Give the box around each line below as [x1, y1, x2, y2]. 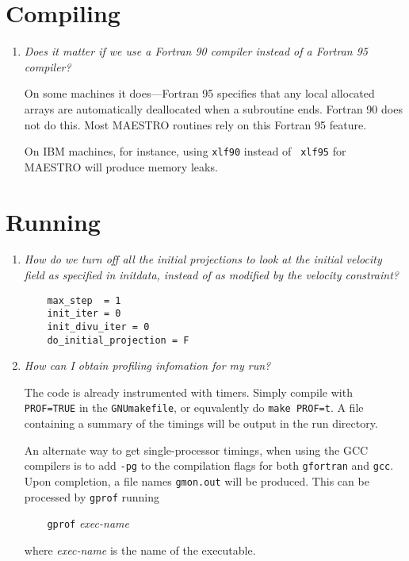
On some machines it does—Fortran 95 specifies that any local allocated [24, 85, 375, 102]
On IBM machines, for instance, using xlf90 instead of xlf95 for [24, 143, 346, 159]
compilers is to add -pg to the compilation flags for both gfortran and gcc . [24, 457, 394, 474]
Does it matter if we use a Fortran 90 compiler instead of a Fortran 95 [24, 43, 368, 60]
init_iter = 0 [47, 308, 121, 320]
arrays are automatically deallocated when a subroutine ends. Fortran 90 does [24, 100, 403, 117]
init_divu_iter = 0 [47, 321, 150, 332]
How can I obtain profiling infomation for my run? [24, 357, 271, 374]
